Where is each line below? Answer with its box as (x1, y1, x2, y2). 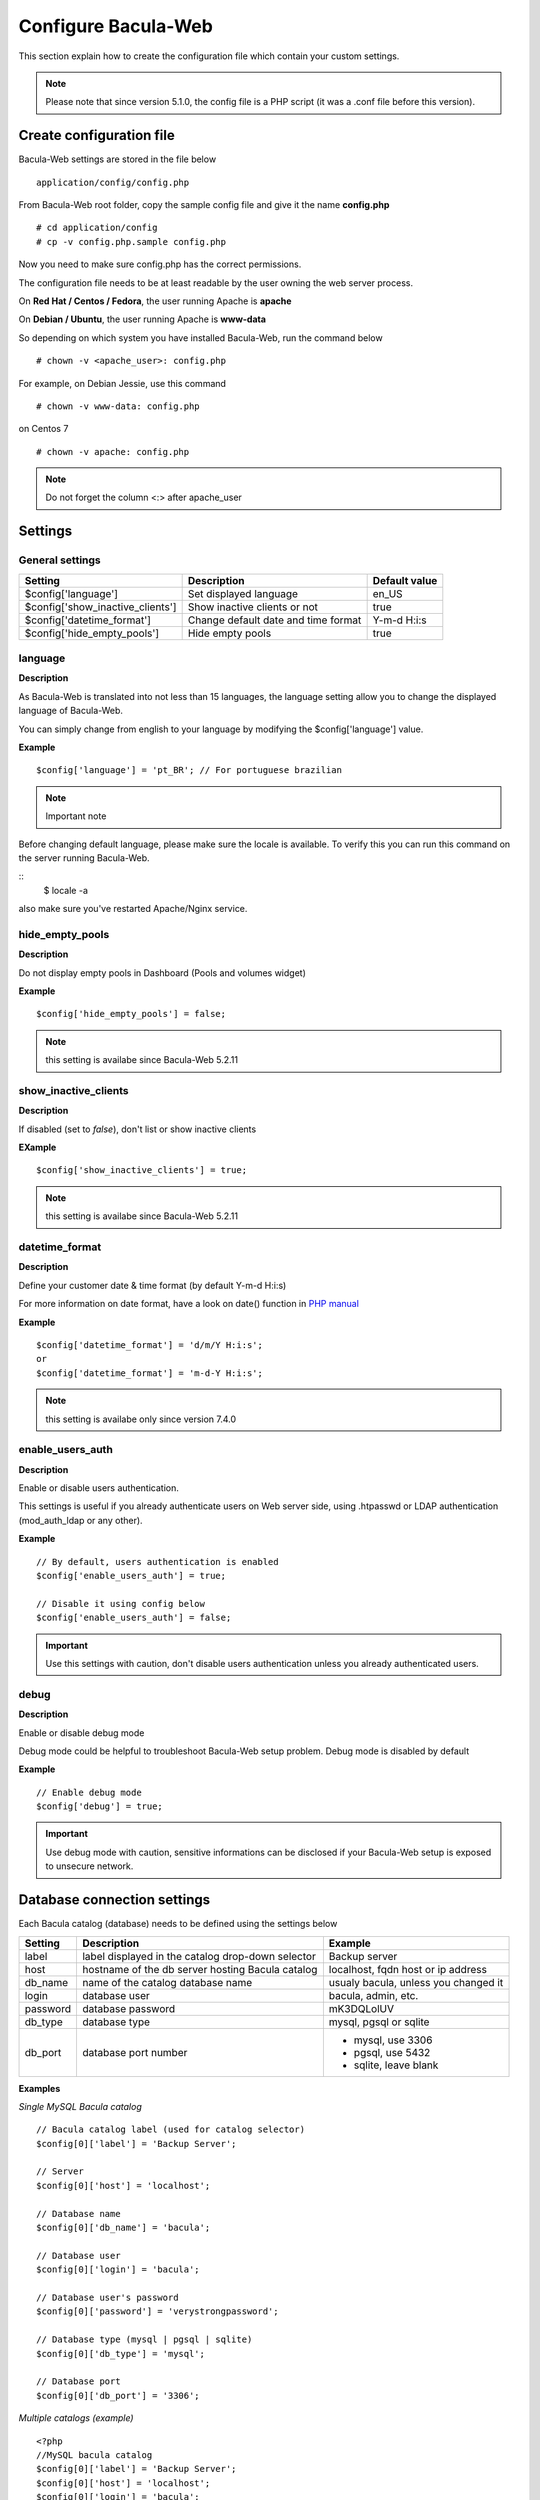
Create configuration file (18, 127, 175, 144)
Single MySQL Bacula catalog (18, 2100, 142, 2112)
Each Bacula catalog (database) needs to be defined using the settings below (18, 1918, 338, 1930)
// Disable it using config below (36, 1598, 205, 1609)
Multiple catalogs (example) (18, 2412, 134, 2424)
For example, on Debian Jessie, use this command (18, 377, 227, 389)
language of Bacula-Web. (18, 705, 124, 717)
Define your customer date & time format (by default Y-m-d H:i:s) (18, 1279, 287, 1291)
